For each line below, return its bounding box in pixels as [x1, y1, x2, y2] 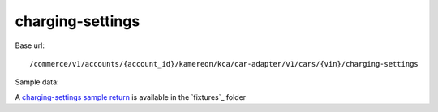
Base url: [15, 41, 45, 50]
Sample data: [15, 77, 60, 87]
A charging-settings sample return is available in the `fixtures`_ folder [15, 92, 247, 101]
